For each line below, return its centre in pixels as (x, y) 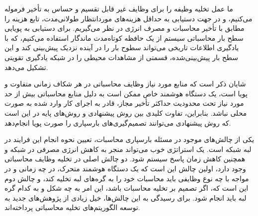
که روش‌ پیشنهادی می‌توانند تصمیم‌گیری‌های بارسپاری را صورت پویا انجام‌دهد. (118, 122)
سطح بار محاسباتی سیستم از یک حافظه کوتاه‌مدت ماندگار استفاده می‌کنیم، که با (124, 37)
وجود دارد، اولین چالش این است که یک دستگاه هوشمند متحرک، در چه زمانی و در (125, 168)
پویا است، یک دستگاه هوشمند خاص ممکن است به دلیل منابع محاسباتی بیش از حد (126, 93)
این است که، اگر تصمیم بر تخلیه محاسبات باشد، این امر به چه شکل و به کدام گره (127, 188)
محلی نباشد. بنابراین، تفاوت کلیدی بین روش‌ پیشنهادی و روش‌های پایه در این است (126, 112)
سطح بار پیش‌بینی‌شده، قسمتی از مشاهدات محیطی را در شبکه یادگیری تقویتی (121, 57)
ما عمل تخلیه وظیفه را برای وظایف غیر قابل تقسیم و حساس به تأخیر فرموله (119, 8)
